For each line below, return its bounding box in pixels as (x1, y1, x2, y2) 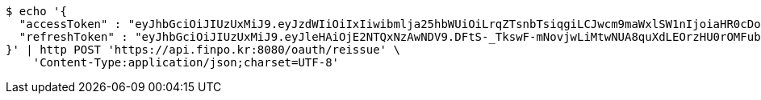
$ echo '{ (6, 5, 67, 18)
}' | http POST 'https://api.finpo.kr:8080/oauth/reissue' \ (6, 43, 400, 56)
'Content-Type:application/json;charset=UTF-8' (32, 56, 340, 69)
